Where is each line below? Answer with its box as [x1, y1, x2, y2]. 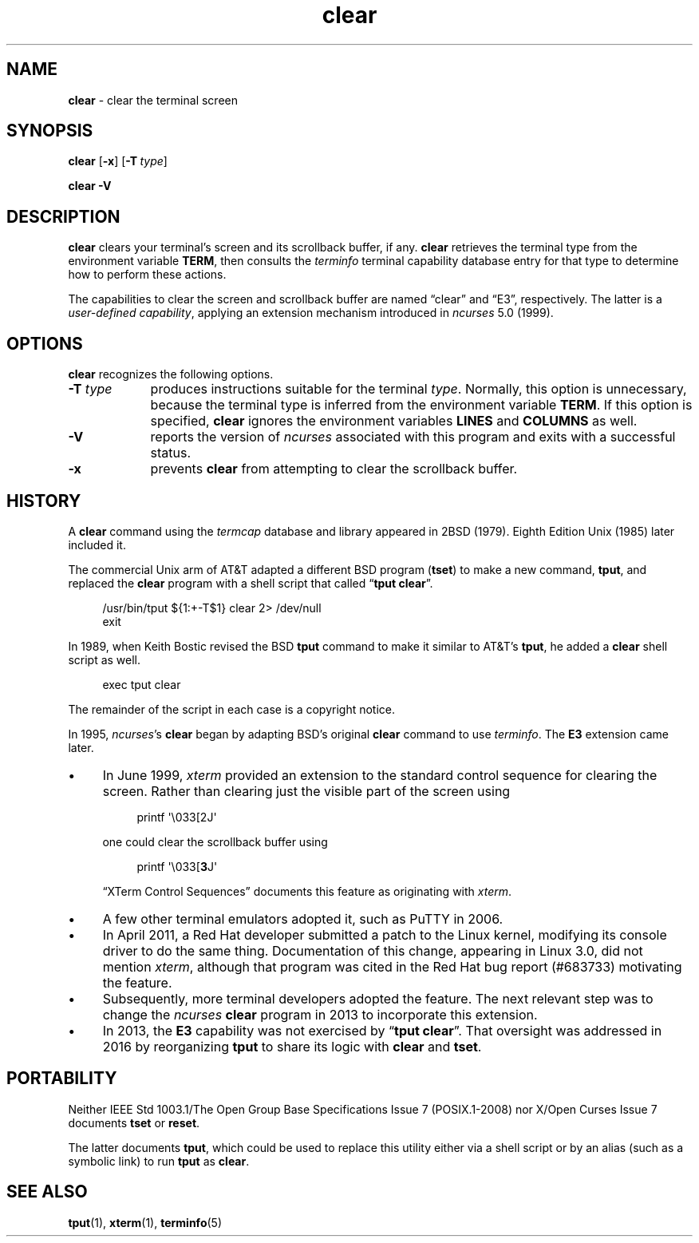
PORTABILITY [6, 1068, 117, 1089]
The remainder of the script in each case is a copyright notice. [68, 702, 396, 716]
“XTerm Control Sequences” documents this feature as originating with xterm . [102, 884, 512, 898]
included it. [68, 537, 126, 552]
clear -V [68, 179, 112, 193]
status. [150, 445, 192, 461]
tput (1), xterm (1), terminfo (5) [68, 1215, 223, 1229]
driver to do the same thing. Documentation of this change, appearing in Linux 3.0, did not [102, 942, 643, 959]
